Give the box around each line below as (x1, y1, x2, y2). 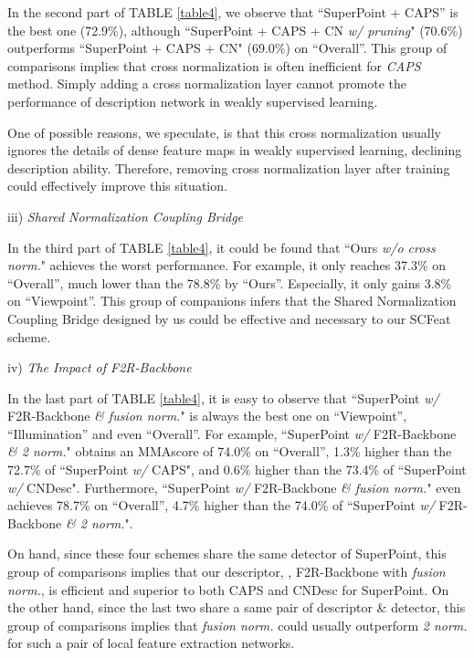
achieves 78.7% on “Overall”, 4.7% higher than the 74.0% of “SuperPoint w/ (7, 496, 435, 515)
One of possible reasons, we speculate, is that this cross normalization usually (7, 122, 441, 141)
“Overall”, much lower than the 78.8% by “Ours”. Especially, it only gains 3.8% (7, 273, 452, 292)
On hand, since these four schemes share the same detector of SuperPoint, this (7, 544, 447, 563)
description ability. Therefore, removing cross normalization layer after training (7, 158, 450, 177)
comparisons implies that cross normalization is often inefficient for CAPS (7, 56, 421, 75)
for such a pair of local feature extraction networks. (7, 633, 295, 653)
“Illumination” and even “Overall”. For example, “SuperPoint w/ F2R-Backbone (7, 423, 457, 443)
